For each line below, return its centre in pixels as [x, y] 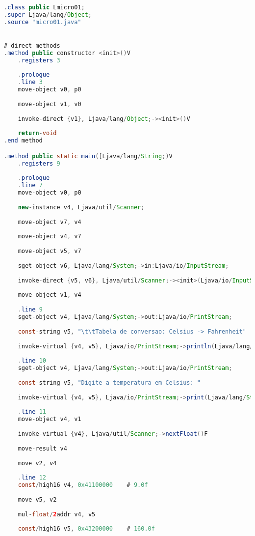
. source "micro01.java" [43, 22]
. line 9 [30, 310]
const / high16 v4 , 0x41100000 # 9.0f [83, 485]
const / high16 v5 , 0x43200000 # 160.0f [86, 529]
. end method [23, 141]
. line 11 [32, 412]
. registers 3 [39, 60]
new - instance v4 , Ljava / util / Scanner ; [81, 207]
